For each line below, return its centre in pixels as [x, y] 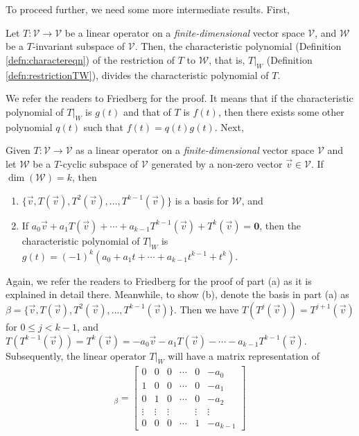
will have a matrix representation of [244, 355]
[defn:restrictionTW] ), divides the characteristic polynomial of [137, 75]
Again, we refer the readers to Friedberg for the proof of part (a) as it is [159, 280]
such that [104, 127]
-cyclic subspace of [99, 163]
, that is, [227, 59]
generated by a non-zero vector [217, 163]
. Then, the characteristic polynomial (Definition [238, 46]
